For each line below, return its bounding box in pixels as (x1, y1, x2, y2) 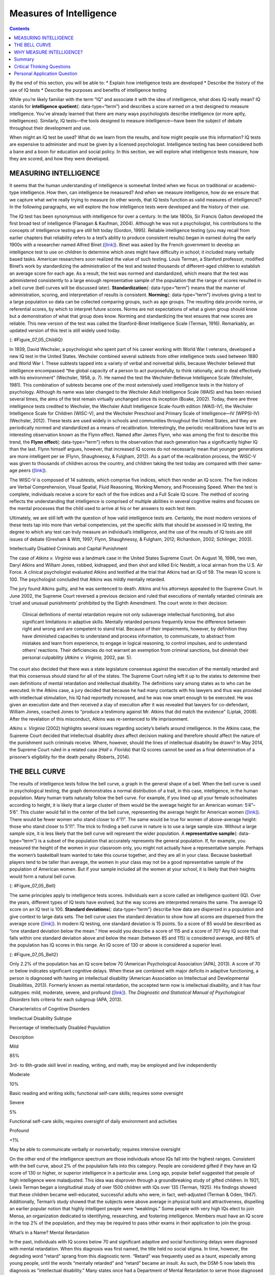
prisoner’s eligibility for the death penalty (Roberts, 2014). (9, 754, 130, 760)
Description (9, 1034, 34, 1040)
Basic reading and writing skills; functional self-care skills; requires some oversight (9, 1090, 183, 1096)
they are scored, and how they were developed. (9, 156, 109, 162)
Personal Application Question (14, 70, 77, 76)
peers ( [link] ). (18, 467, 47, 474)
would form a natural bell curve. (9, 873, 76, 879)
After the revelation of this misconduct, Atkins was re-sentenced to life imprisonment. (9, 716, 189, 722)
